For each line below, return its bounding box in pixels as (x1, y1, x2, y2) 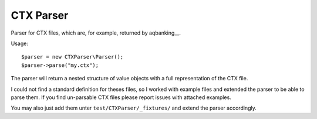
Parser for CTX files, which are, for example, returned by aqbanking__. (11, 29, 181, 36)
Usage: (11, 40, 29, 47)
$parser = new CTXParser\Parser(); (21, 53, 124, 60)
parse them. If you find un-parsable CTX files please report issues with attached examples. (11, 94, 231, 101)
